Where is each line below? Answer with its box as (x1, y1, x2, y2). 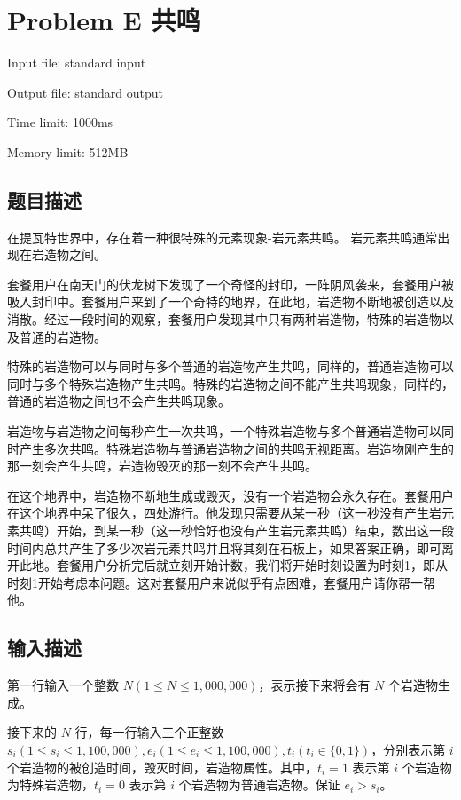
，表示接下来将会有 (258, 676, 371, 694)
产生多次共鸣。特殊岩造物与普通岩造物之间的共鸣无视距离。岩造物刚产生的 (19, 439, 454, 457)
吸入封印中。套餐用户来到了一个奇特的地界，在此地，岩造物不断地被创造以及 (7, 292, 454, 311)
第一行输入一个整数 (7, 676, 119, 694)
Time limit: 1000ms (7, 113, 113, 131)
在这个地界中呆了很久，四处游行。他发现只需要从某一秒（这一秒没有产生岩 (7, 503, 441, 522)
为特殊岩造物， (7, 775, 94, 794)
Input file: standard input (7, 53, 146, 72)
